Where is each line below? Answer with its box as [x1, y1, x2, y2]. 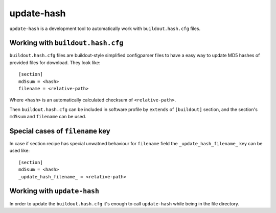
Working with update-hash [9, 187, 100, 196]
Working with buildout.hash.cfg [9, 39, 124, 47]
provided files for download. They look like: [9, 59, 101, 66]
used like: [9, 148, 30, 154]
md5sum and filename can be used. [9, 114, 86, 120]
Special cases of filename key [9, 127, 110, 135]
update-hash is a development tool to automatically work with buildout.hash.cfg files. [9, 25, 201, 32]
